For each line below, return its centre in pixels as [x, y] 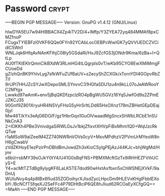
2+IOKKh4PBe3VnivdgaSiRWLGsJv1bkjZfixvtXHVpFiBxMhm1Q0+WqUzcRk [81, 126]
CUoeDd [14, 68]
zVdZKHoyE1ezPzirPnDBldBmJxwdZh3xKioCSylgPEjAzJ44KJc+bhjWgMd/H [82, 147]
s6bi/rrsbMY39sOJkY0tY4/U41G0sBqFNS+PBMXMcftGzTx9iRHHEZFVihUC [82, 157]
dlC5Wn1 [14, 47]
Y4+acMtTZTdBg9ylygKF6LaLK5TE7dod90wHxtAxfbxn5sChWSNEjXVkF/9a [82, 168]
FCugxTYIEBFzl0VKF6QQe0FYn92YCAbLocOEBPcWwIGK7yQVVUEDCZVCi [82, 42]
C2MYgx [14, 89]
